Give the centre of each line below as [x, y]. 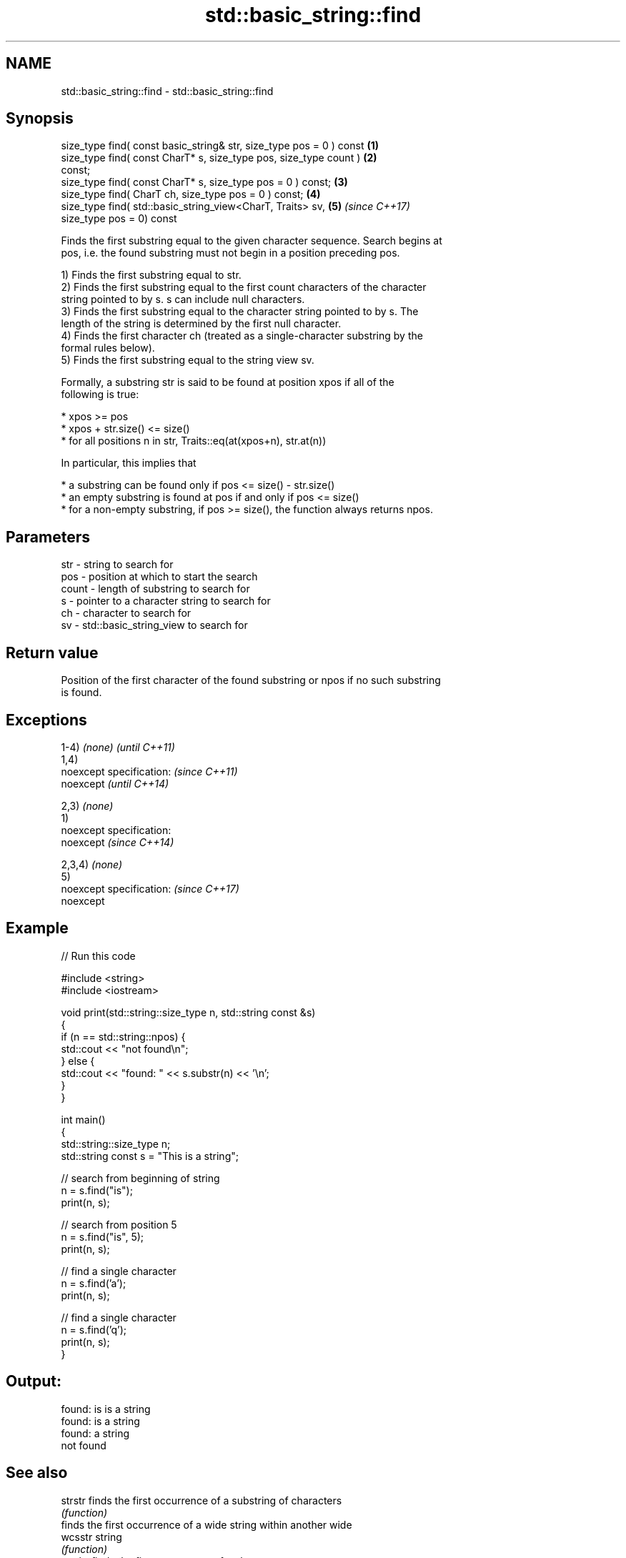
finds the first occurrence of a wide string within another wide [207, 1524]
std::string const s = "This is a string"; [150, 1156]
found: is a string [100, 1421]
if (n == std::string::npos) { [123, 1036]
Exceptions [46, 720]
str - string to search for [117, 565]
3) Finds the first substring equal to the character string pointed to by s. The [240, 312]
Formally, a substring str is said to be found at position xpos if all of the [228, 382]
